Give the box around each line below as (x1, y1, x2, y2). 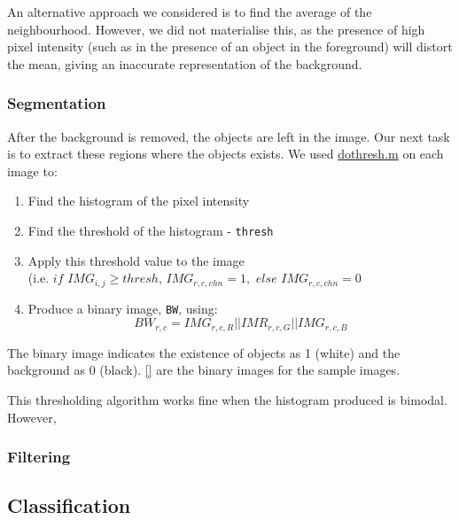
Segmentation (7, 92, 106, 114)
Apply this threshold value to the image (27, 251, 245, 269)
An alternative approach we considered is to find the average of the (7, 3, 372, 20)
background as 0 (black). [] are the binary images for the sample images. (7, 361, 401, 379)
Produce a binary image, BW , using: (27, 299, 218, 317)
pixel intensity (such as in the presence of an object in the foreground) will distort (7, 37, 453, 56)
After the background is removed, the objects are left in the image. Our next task (7, 127, 450, 145)
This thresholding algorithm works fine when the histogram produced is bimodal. (7, 390, 447, 408)
